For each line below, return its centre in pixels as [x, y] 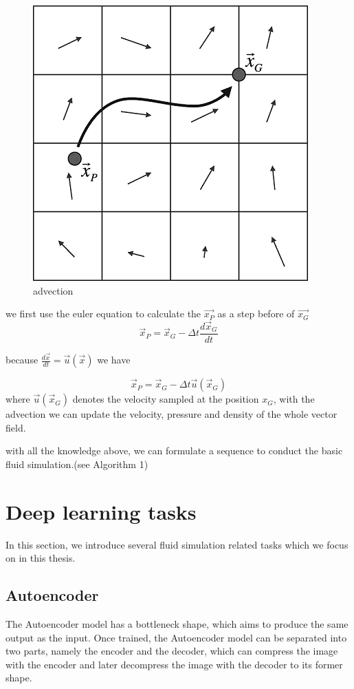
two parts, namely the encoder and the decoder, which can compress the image [172, 651]
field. [16, 427]
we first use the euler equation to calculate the [103, 314]
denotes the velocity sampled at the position [166, 399]
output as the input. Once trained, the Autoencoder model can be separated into [176, 637]
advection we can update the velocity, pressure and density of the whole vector [172, 414]
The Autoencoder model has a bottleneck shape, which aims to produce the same [177, 624]
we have [114, 360]
